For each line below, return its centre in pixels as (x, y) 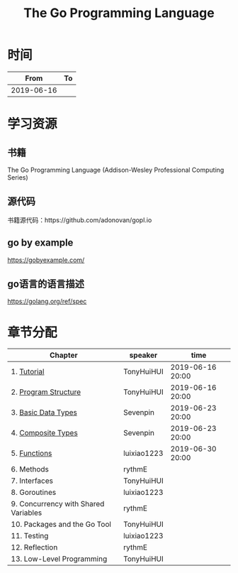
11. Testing (30, 536)
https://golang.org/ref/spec (47, 301)
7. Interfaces (32, 481)
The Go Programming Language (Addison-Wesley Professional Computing (116, 170)
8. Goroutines (34, 493)
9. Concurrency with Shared (58, 504)
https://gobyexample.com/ (46, 260)
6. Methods (30, 469)
